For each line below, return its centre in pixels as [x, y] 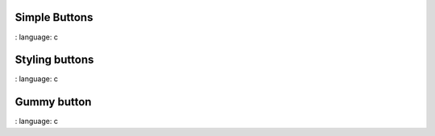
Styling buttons [54, 60]
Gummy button [53, 102]
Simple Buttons [54, 17]
